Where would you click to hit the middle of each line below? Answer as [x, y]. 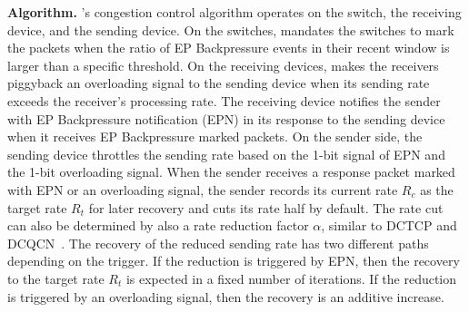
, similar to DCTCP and [389, 225]
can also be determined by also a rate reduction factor [158, 225]
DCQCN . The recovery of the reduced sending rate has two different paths [218, 243]
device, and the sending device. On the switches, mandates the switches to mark [231, 29]
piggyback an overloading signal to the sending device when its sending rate [219, 83]
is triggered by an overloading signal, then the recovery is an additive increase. [226, 296]
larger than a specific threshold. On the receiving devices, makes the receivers [223, 65]
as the [437, 189]
